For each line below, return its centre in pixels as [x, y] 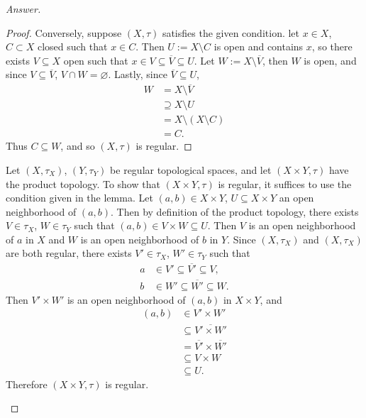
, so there [332, 46]
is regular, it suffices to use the [285, 183]
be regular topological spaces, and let [191, 169]
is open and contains [259, 46]
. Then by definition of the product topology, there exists [235, 211]
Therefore [27, 384]
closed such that [72, 46]
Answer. [23, 9]
